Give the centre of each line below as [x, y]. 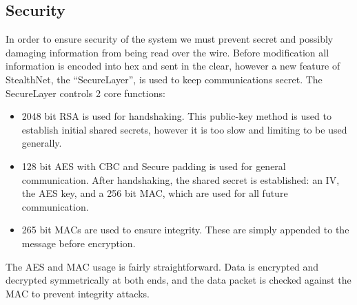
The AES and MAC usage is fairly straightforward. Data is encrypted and [162, 266]
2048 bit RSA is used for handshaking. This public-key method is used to [176, 116]
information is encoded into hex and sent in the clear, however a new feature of [173, 66]
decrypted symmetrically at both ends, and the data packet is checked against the [178, 280]
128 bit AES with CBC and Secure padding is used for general [154, 166]
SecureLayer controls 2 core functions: [85, 93]
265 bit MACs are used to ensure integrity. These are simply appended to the [185, 230]
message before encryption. [79, 243]
